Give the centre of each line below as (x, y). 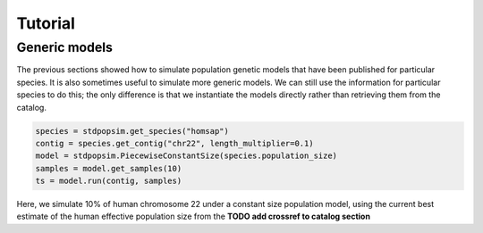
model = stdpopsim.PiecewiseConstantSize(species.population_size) (186, 156)
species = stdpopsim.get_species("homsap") (132, 131)
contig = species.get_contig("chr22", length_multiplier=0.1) (174, 143)
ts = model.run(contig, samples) (109, 181)
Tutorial (46, 23)
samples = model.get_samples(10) (109, 168)
